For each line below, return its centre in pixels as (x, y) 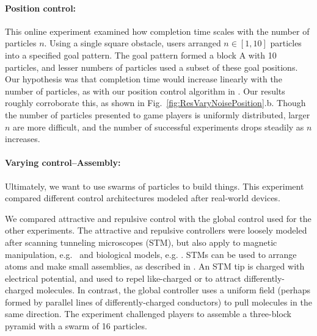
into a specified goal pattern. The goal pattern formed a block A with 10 (141, 55)
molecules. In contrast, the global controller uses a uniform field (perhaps (173, 290)
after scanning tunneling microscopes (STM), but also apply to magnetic (141, 242)
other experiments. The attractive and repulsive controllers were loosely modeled (156, 230)
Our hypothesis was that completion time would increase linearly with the (144, 79)
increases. (23, 139)
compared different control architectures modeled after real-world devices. (143, 198)
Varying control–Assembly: (63, 163)
